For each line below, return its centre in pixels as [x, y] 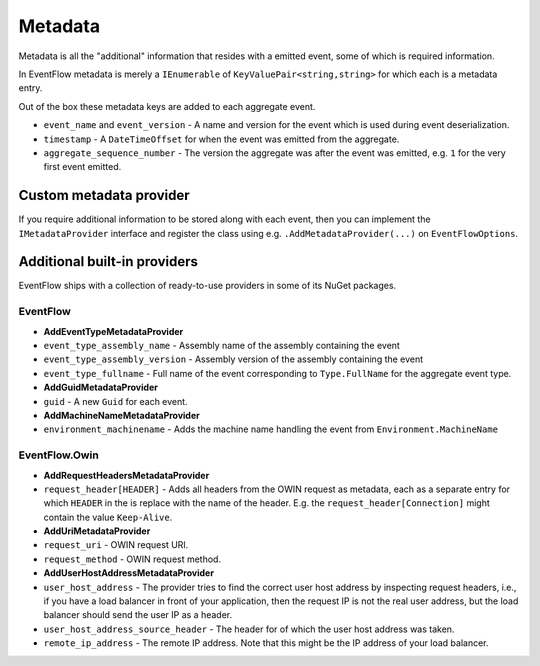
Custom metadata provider [104, 195]
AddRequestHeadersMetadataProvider [126, 475]
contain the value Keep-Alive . [108, 517]
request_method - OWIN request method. [132, 559]
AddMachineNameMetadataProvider [121, 415]
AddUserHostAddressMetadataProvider [129, 573]
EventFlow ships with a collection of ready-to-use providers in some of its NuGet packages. [207, 286]
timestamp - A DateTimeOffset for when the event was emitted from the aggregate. [221, 139]
